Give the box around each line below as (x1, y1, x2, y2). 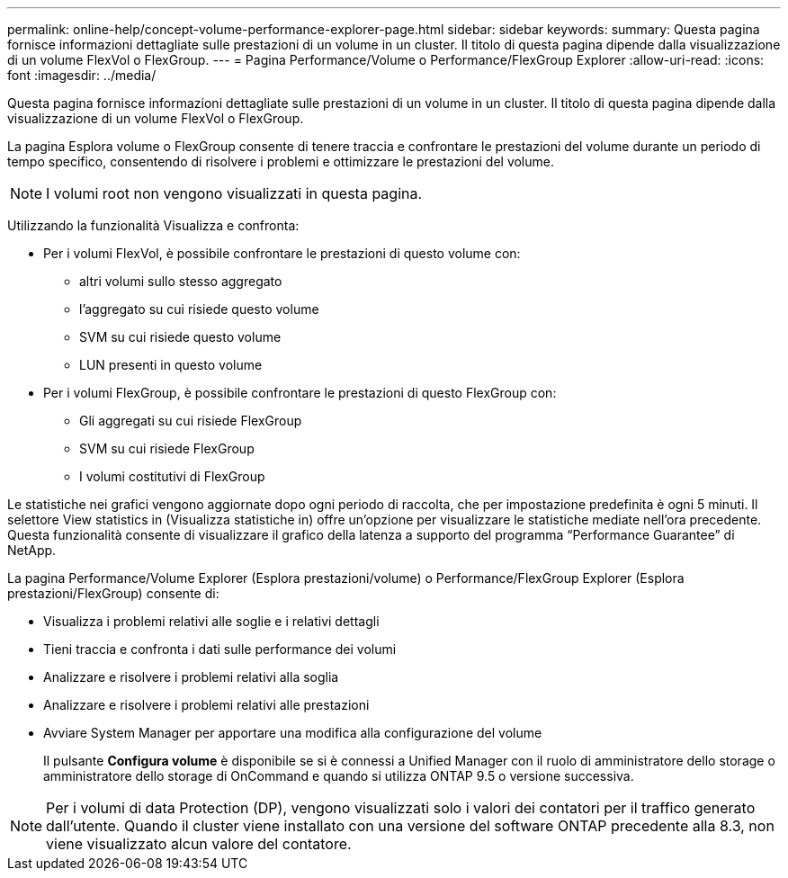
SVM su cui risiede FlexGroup (79, 441, 255, 456)
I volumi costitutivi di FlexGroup (79, 469, 265, 484)
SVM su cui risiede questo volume (79, 329, 282, 345)
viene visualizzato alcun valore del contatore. (46, 835, 352, 853)
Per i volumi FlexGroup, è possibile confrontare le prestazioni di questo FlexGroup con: (43, 385, 557, 400)
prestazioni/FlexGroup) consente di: (7, 586, 219, 601)
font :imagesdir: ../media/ (7, 67, 157, 83)
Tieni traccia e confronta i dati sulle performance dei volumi (43, 641, 397, 657)
